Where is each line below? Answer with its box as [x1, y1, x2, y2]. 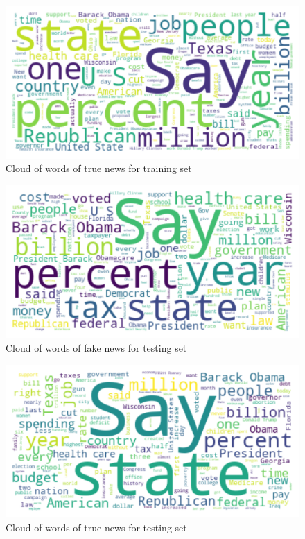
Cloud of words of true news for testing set [6, 520, 187, 534]
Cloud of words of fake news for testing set [6, 341, 187, 355]
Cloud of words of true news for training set [6, 161, 192, 176]
